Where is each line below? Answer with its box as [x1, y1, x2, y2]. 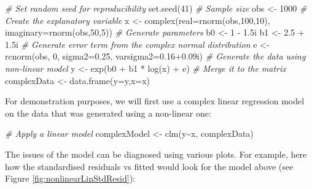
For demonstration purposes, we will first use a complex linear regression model [5, 94, 305, 107]
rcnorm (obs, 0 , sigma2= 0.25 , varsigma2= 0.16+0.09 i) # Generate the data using [5, 50, 306, 63]
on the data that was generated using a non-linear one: [5, 106, 211, 119]
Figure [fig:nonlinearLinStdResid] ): [5, 172, 135, 185]
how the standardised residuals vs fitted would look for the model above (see [5, 160, 294, 172]
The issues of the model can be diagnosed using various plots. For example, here [5, 147, 307, 160]
